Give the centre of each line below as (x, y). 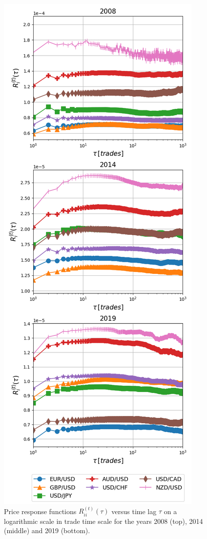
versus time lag (134, 511)
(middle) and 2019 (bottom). (47, 530)
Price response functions (40, 511)
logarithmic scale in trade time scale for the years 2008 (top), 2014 (103, 521)
